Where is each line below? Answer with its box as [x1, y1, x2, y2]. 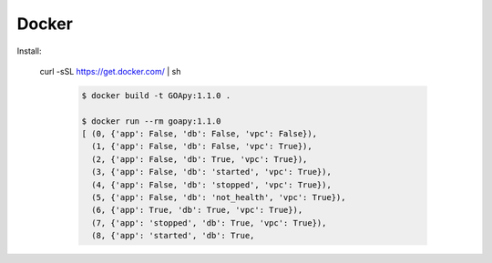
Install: [16, 46, 42, 56]
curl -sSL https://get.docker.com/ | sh [39, 66, 181, 76]
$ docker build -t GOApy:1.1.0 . [81, 90, 231, 100]
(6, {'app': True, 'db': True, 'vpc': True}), [91, 205, 303, 216]
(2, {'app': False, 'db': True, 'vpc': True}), [91, 154, 308, 164]
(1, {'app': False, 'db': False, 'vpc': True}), [91, 141, 313, 152]
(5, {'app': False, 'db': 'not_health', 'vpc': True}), [91, 192, 346, 203]
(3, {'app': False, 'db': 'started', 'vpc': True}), [91, 167, 332, 177]
